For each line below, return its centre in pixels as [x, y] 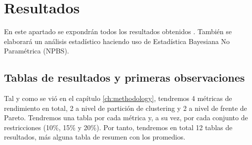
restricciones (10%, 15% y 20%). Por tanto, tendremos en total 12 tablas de [118, 127]
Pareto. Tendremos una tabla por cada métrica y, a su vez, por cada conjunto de [126, 118]
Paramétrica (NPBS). [37, 51]
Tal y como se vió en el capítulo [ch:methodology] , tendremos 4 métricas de [118, 98]
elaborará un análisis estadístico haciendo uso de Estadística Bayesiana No [117, 41]
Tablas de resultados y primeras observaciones [125, 77]
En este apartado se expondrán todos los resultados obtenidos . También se [118, 31]
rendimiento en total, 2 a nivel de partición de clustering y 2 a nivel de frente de [126, 108]
